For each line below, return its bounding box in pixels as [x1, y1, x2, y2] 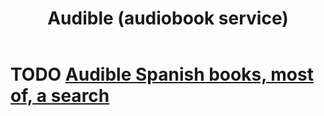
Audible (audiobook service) [47, 7, 289, 30]
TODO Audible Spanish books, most [10, 63, 314, 86]
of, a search [10, 85, 110, 107]
